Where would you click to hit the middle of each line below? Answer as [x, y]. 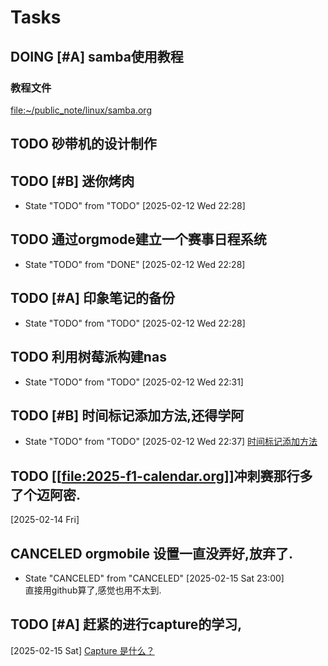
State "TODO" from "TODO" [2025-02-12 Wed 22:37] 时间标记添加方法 [171, 442]
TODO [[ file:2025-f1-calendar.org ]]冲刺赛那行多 [161, 476]
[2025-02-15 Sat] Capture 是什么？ [82, 650]
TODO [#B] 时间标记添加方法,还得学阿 [127, 415]
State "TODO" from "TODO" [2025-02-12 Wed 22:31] [134, 382]
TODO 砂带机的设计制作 [83, 144]
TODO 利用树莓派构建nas [88, 357]
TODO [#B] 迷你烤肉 [72, 181]
